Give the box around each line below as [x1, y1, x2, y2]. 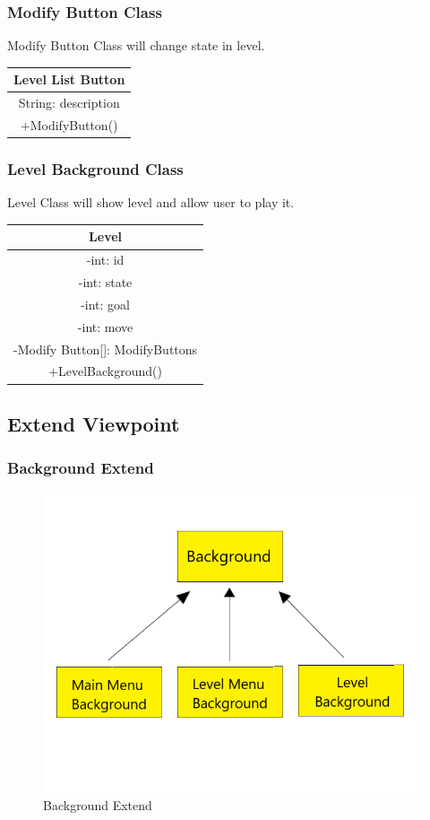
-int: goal [81, 294, 130, 313]
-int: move [77, 317, 133, 336]
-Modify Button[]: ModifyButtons [13, 339, 198, 358]
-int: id [86, 250, 125, 269]
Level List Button [13, 70, 125, 89]
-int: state [78, 273, 133, 292]
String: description [18, 93, 120, 112]
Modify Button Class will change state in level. [7, 36, 265, 55]
